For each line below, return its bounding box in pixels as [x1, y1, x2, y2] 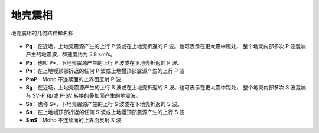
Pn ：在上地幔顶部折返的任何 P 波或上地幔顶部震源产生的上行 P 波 [25, 68, 185, 75]
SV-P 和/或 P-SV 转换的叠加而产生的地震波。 [32, 92, 141, 99]
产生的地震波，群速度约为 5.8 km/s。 [25, 51, 116, 58]
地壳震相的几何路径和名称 [11, 29, 73, 36]
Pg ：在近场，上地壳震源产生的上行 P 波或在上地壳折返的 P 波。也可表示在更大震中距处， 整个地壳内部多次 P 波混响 [25, 42, 307, 49]
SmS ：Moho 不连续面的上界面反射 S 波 [25, 117, 121, 124]
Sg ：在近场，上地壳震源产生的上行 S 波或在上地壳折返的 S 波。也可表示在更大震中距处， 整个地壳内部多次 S [25, 84, 289, 91]
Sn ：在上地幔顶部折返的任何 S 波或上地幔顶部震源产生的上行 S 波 [25, 109, 185, 116]
